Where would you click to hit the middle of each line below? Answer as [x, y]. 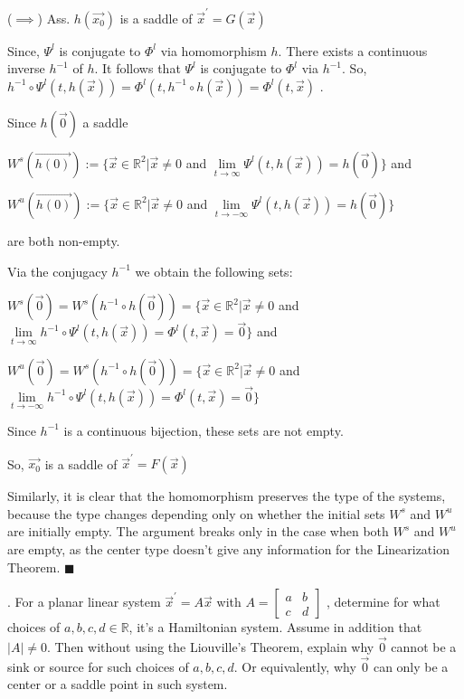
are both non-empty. [64, 240]
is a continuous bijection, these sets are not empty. [204, 430]
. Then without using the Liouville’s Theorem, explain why [210, 647]
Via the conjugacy [57, 271]
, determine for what [383, 602]
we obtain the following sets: [214, 271]
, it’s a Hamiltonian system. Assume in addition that [275, 627]
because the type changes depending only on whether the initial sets [196, 513]
